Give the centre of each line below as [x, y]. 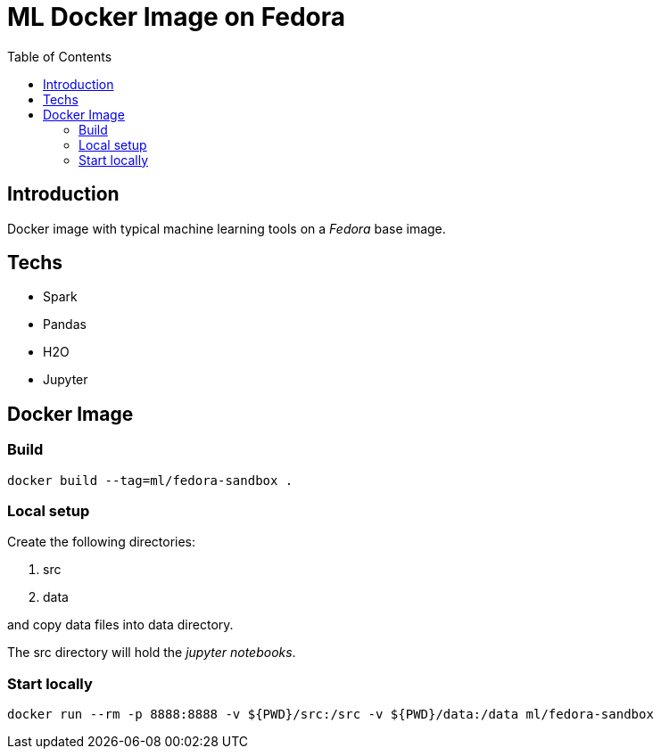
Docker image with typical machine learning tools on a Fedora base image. [227, 228]
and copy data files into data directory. [120, 625]
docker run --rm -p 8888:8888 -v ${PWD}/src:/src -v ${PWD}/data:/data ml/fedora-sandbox [330, 715]
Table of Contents [60, 56]
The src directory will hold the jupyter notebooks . [152, 653]
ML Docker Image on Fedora [177, 17]
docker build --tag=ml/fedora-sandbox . [150, 480]
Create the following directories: [102, 542]
